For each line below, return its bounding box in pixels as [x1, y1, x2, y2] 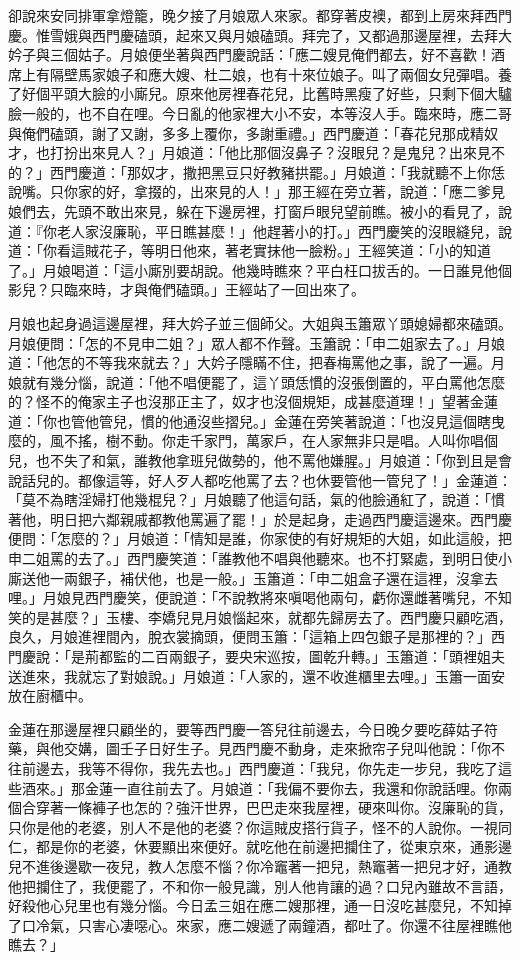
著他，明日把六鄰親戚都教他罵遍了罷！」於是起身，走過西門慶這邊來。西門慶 [8, 508, 512, 529]
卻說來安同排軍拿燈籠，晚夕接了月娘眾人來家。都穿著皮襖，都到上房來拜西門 [8, 5, 512, 25]
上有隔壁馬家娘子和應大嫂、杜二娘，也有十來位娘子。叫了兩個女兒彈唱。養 [21, 63, 512, 84]
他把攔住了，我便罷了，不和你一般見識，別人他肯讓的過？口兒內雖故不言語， [8, 875, 512, 896]
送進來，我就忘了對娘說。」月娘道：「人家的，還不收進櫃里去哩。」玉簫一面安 [8, 665, 505, 686]
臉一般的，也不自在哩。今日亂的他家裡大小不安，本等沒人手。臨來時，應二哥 [8, 102, 512, 123]
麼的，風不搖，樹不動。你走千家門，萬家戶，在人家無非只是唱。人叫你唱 [8, 430, 484, 451]
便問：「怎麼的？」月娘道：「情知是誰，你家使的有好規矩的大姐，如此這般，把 [8, 528, 512, 549]
